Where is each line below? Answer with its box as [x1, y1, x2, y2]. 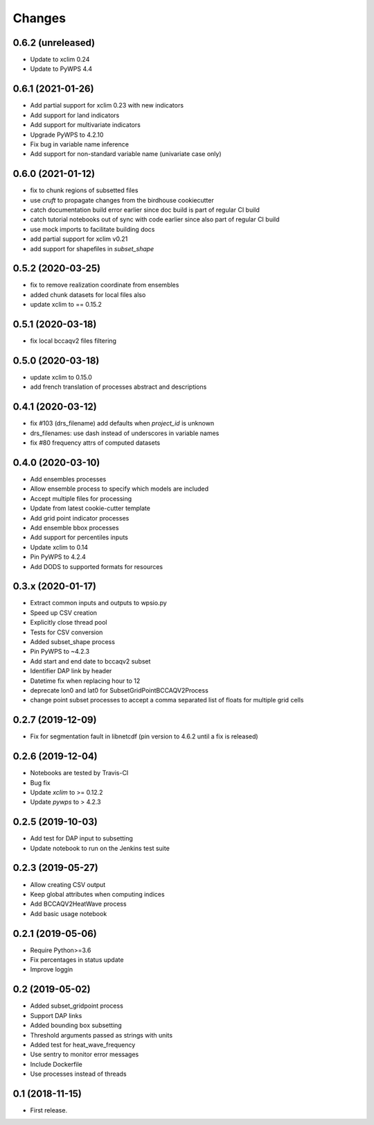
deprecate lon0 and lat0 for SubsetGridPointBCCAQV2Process [30, 686, 209, 694]
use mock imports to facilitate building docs [30, 225, 155, 233]
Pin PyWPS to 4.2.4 [30, 552, 87, 561]
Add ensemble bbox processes [30, 524, 119, 532]
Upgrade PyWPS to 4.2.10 [30, 130, 104, 139]
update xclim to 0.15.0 [30, 373, 93, 382]
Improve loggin [30, 965, 73, 974]
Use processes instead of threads [30, 1069, 127, 1079]
